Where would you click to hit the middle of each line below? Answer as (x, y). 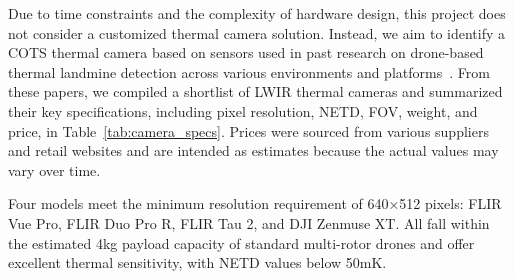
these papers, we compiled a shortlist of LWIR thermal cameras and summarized (255, 91)
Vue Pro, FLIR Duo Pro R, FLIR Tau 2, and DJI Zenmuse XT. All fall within (249, 222)
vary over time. (54, 169)
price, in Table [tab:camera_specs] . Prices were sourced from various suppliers (248, 130)
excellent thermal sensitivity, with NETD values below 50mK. (197, 262)
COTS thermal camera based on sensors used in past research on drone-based (246, 52)
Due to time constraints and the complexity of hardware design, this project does (257, 13)
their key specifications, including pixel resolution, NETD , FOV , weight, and (243, 110)
